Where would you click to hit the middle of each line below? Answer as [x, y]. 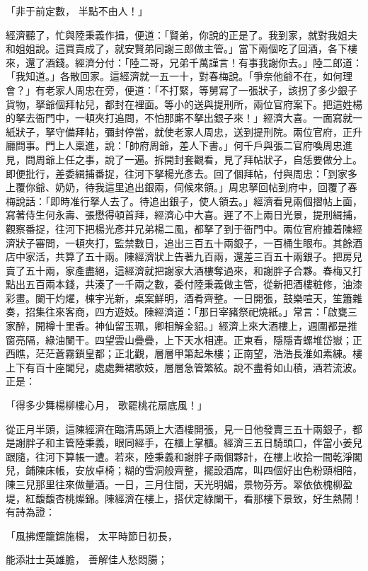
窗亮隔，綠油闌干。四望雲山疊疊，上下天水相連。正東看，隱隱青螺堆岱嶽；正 [184, 339]
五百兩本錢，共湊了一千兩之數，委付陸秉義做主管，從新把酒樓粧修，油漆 [194, 284]
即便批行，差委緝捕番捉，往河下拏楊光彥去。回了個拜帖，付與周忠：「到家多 [182, 173]
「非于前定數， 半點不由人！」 [77, 11]
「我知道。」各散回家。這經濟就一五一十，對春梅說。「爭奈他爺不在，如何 [174, 76]
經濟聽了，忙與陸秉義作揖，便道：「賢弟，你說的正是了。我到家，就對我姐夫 [182, 34]
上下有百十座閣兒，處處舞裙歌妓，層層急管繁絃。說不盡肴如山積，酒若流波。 [184, 367]
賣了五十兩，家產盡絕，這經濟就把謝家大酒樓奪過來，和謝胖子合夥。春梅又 [179, 270]
